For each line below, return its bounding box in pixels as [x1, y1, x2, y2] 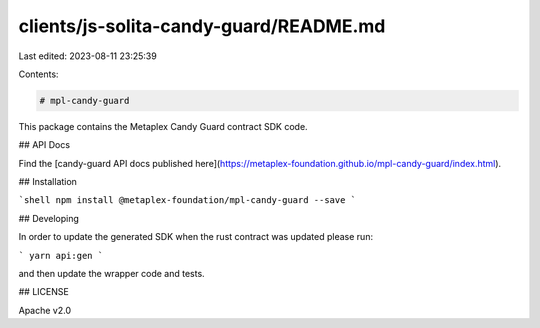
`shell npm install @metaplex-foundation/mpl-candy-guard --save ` [18, 195, 357, 206]
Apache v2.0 [18, 304, 72, 316]
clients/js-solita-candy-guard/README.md [18, 15, 386, 37]
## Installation [18, 176, 77, 188]
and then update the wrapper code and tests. [18, 268, 205, 280]
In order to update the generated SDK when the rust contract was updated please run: [18, 231, 374, 243]
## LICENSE [18, 286, 69, 298]
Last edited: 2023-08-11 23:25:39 [18, 50, 157, 62]
